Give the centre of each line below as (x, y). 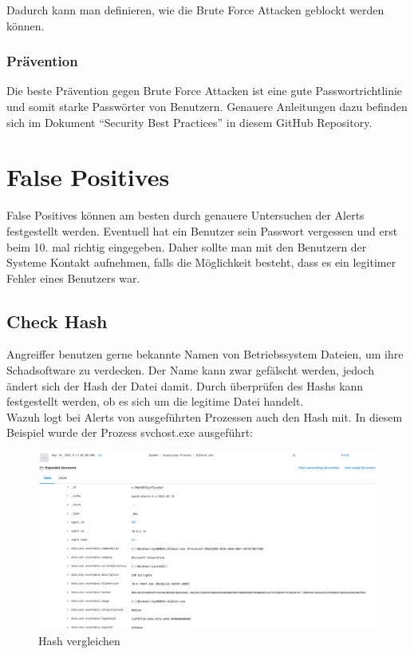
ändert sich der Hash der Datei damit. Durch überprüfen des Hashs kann (185, 385)
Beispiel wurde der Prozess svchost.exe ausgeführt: (130, 432)
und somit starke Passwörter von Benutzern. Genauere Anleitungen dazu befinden (207, 106)
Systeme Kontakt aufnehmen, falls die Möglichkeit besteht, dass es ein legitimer (201, 262)
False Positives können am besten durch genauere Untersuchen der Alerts (185, 215)
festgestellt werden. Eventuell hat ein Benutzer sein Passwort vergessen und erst (202, 230)
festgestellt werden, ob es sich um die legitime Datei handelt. (155, 401)
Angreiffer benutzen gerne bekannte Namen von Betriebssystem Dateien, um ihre (205, 354)
